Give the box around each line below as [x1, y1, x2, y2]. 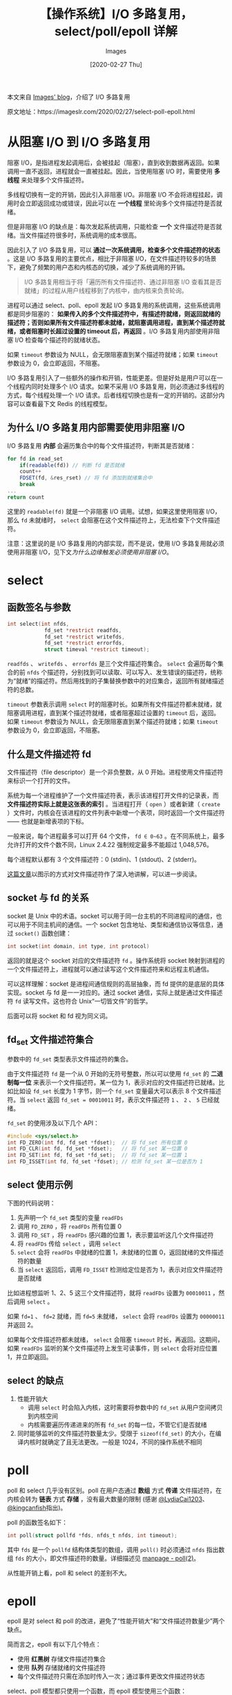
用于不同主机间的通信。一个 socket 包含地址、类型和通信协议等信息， [19, 920, 217, 929]
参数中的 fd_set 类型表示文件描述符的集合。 [7, 1055, 133, 1063]
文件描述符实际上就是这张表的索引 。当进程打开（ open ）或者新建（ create [7, 800, 221, 808]
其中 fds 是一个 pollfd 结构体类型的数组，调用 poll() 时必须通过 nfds [7, 1545, 205, 1553]
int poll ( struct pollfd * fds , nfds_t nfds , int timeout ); [7, 1532, 177, 1539]
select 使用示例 [7, 1179, 73, 1191]
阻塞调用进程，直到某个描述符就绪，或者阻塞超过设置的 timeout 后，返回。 [7, 709, 220, 717]
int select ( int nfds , [7, 620, 70, 627]
